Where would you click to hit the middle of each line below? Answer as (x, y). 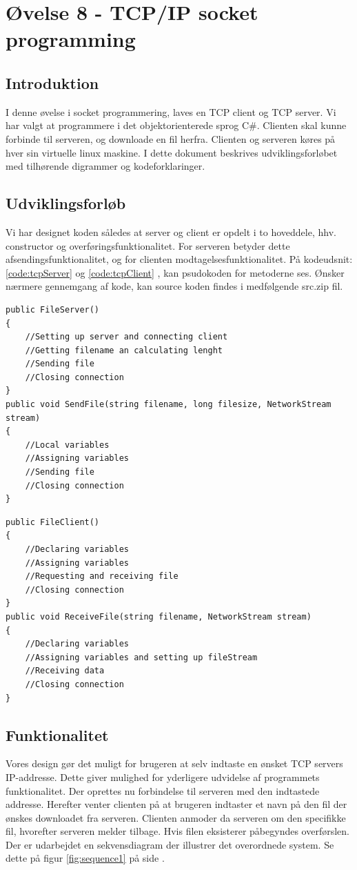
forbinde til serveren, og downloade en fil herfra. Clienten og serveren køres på (171, 138)
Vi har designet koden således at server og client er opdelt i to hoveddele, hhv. (171, 231)
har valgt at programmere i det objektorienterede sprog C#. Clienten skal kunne (176, 125)
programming (71, 39)
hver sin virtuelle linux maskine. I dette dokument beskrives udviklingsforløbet (172, 152)
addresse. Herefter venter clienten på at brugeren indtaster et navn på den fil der (176, 804)
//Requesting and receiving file (102, 576)
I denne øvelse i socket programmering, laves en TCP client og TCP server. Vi (171, 111)
